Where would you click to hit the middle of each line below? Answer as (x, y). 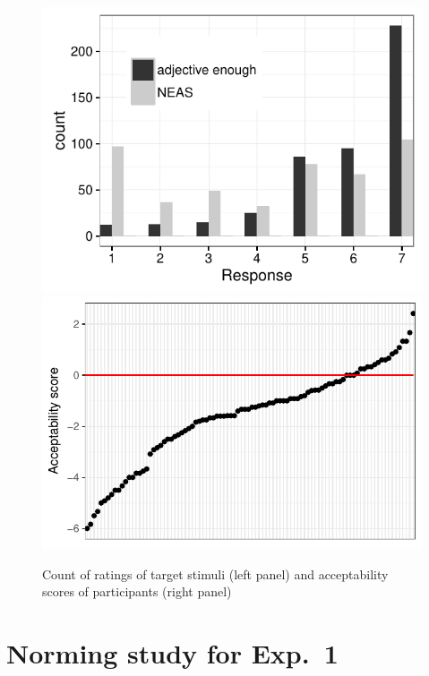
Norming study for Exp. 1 (172, 653)
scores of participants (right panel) (137, 591)
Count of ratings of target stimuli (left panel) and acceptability (215, 573)
